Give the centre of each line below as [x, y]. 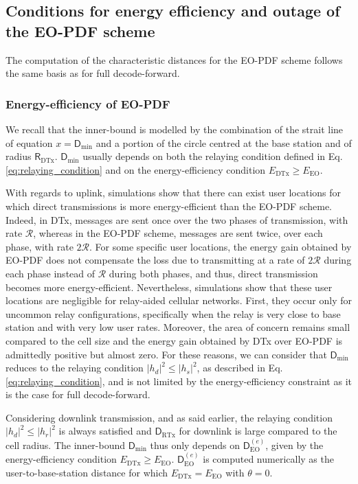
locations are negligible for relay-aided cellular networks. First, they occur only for [179, 300]
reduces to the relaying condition [75, 368]
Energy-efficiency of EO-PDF [88, 103]
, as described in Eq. [240, 368]
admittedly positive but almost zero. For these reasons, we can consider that [166, 354]
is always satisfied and [105, 431]
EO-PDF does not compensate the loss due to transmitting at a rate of [155, 260]
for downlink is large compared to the [258, 431]
